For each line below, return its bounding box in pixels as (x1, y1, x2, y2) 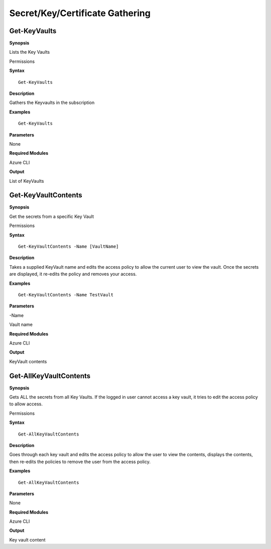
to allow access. (9, 401, 43, 407)
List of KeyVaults (9, 178, 44, 184)
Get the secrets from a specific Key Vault (9, 213, 94, 219)
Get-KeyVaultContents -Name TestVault (18, 292, 114, 297)
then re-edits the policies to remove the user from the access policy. (9, 459, 151, 465)
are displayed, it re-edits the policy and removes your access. (9, 271, 137, 277)
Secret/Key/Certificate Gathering (9, 8, 151, 19)
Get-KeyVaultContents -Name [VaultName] (18, 244, 119, 249)
